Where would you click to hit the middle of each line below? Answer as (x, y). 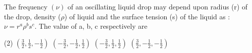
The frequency (26, 6)
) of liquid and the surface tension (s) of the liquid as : (147, 16)
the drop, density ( (32, 16)
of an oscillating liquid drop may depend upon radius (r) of (157, 6)
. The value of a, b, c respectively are (91, 26)
